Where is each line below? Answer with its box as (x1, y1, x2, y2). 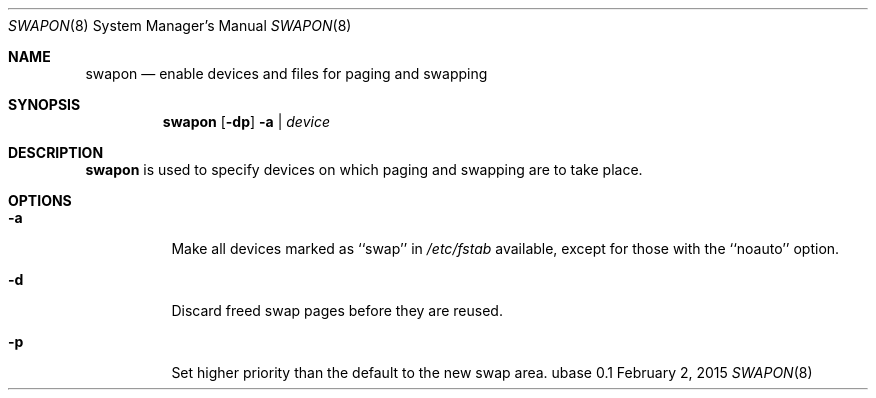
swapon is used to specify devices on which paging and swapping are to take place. (85, 161, 643, 178)
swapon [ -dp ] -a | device (162, 113, 330, 130)
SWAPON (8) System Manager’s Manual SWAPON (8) (8, 17, 352, 34)
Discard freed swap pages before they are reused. (171, 302, 503, 319)
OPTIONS (8, 192, 72, 209)
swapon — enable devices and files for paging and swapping (85, 65, 488, 82)
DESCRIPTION (8, 144, 104, 161)
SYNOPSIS (8, 96, 81, 113)
